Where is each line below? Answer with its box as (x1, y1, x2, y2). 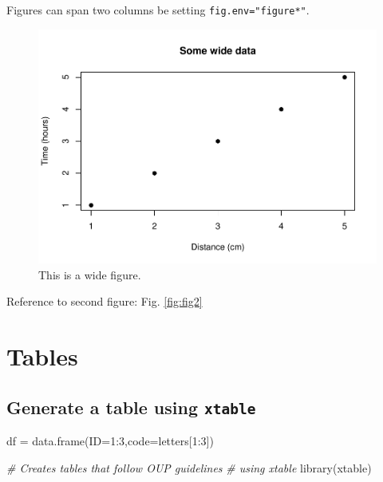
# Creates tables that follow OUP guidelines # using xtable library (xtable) (6, 459, 372, 476)
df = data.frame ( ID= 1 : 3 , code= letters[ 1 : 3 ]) (6, 433, 214, 449)
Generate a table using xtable (6, 394, 256, 419)
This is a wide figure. (38, 266, 141, 282)
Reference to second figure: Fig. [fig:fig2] (6, 293, 203, 310)
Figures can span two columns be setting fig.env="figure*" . (6, 2, 310, 18)
